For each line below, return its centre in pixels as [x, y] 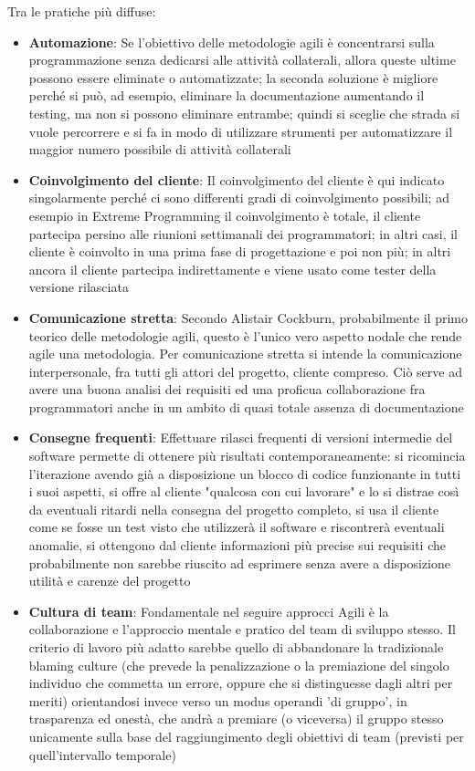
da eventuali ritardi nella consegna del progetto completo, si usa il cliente [234, 509]
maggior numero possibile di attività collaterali [160, 149]
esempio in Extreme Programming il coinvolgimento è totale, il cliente [225, 215]
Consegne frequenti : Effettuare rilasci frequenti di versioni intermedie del [241, 438]
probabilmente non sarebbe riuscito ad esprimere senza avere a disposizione [239, 563]
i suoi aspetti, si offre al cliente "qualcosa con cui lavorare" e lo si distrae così [244, 491]
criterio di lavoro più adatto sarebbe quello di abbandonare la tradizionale [236, 647]
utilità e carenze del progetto [110, 581]
